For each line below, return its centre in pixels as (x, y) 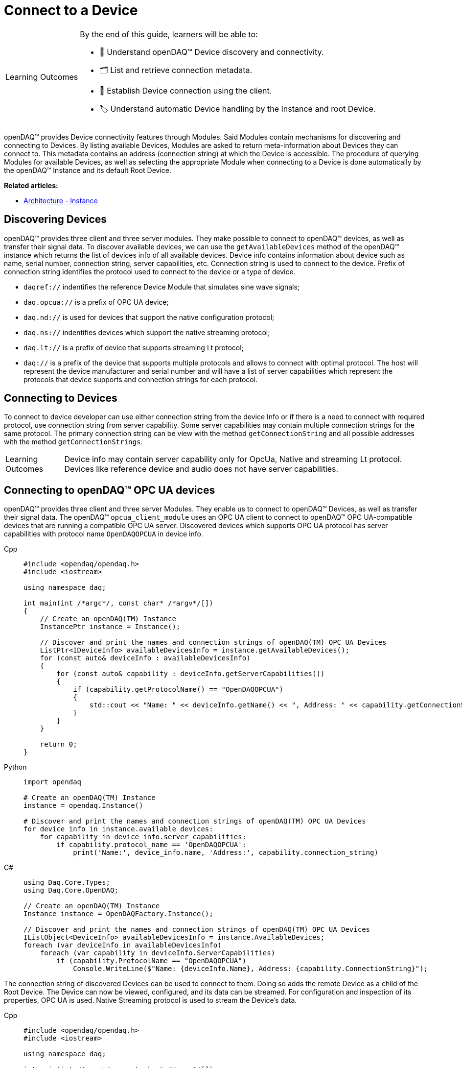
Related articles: (31, 185)
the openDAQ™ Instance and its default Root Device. (88, 170)
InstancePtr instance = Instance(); (110, 627)
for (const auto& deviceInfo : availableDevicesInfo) (145, 658)
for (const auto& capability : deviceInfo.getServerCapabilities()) (191, 674)
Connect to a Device (71, 10)
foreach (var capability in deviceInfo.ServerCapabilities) (158, 953)
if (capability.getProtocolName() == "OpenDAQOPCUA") (178, 690)
